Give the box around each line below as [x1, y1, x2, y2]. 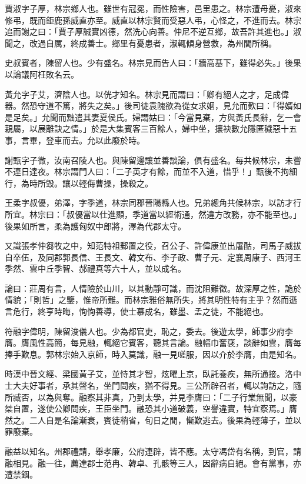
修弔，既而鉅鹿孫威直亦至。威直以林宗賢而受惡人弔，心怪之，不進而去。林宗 [5, 14, 301, 26]
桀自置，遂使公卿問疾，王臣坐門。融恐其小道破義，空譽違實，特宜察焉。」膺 [5, 402, 297, 415]
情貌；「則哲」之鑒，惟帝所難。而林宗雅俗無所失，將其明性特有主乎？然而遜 [5, 293, 297, 306]
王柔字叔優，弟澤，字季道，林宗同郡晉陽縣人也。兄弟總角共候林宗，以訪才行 [5, 196, 301, 209]
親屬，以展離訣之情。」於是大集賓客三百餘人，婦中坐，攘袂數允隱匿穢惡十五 [5, 122, 297, 135]
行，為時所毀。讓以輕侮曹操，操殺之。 [5, 176, 153, 189]
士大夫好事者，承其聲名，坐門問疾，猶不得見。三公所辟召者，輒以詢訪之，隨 [5, 379, 301, 392]
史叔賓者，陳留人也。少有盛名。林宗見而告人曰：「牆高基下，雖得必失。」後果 [5, 56, 301, 69]
